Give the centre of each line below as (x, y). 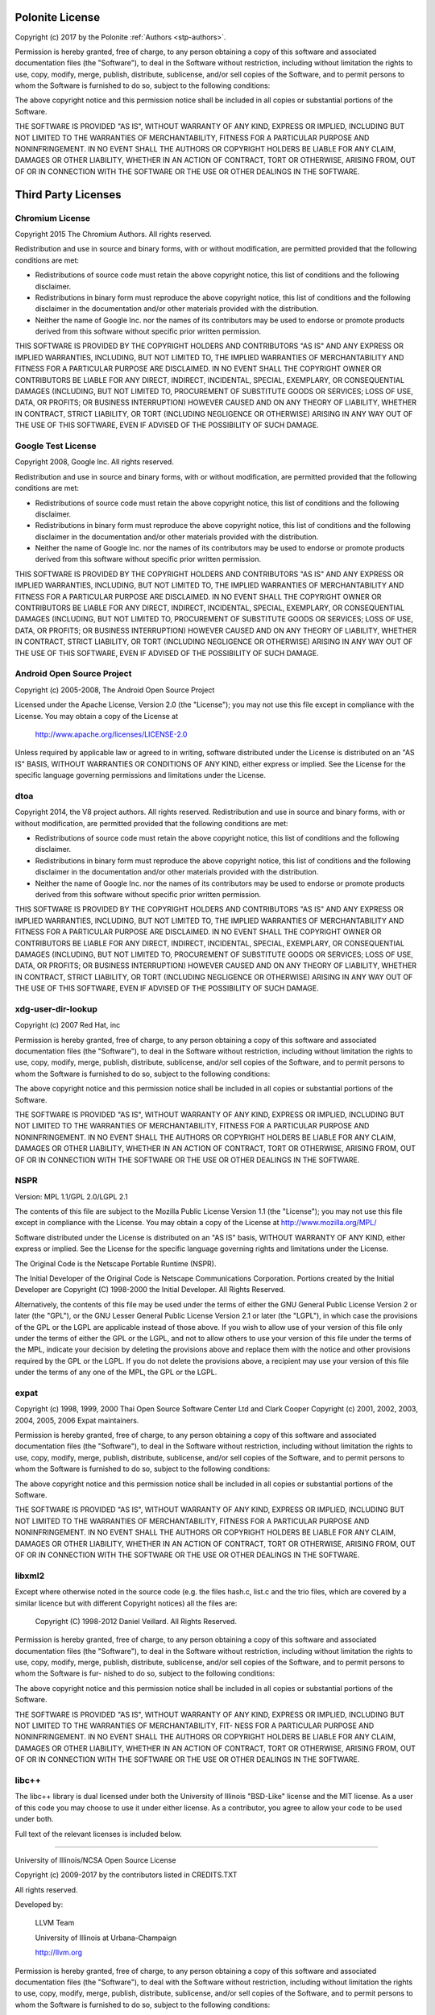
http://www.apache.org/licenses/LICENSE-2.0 (111, 734)
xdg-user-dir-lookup (56, 1009)
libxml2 (30, 1576)
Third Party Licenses (68, 195)
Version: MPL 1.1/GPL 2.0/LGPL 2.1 (71, 1196)
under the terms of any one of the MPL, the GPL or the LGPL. (116, 1372)
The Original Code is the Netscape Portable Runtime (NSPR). (116, 1263)
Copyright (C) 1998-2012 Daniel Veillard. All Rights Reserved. (136, 1621)
